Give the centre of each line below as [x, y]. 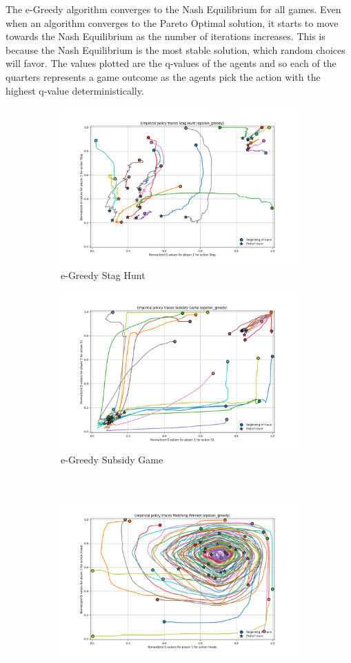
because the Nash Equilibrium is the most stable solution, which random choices [175, 49]
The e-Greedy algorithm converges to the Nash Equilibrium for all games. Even [173, 9]
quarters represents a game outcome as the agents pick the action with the [163, 76]
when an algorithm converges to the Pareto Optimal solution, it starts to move [172, 22]
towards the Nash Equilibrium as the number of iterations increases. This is [166, 36]
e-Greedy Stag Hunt [103, 275]
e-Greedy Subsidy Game [112, 460]
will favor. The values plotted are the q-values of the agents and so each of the [171, 63]
